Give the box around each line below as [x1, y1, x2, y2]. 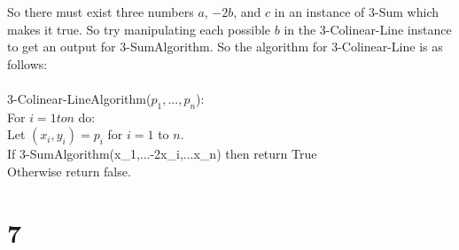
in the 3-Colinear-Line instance [284, 20, 452, 38]
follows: [7, 54, 48, 73]
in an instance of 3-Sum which [274, 3, 439, 20]
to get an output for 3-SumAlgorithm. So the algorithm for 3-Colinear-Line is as [7, 37, 443, 56]
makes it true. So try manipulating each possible [7, 20, 271, 38]
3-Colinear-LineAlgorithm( [7, 89, 152, 107]
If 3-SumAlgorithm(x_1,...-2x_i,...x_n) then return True [7, 145, 317, 163]
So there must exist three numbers [7, 3, 194, 20]
